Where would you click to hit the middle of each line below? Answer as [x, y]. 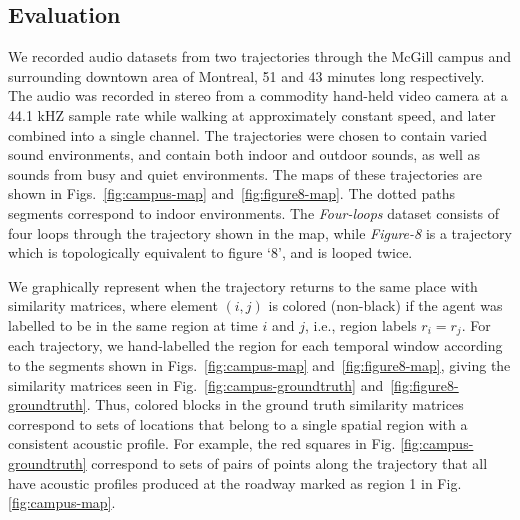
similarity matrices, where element [113, 305]
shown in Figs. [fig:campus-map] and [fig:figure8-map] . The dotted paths [232, 193]
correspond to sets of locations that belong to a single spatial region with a [238, 423]
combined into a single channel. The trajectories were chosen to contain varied [248, 134]
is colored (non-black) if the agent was [385, 305]
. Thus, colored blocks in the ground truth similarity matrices [275, 404]
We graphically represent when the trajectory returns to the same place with [243, 285]
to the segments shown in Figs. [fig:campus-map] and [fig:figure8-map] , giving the [259, 364]
